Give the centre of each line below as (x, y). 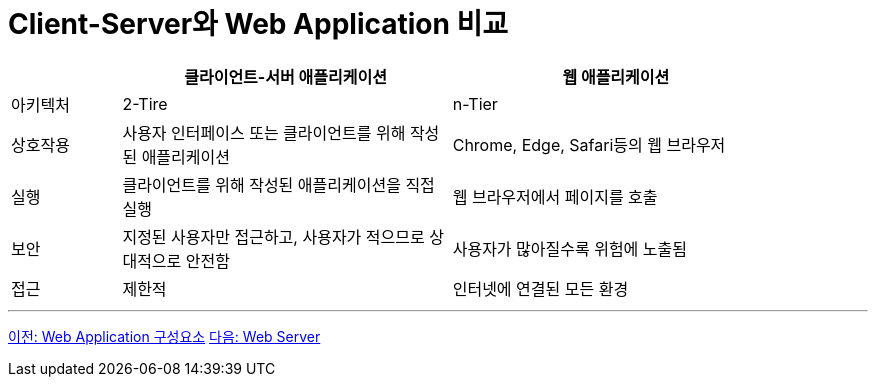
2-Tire (145, 103)
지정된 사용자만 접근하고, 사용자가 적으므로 (273, 236)
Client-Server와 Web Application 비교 (258, 24)
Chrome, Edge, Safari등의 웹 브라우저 (589, 144)
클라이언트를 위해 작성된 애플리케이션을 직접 (278, 184)
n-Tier (475, 103)
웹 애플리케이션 (616, 76)
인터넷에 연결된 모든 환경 (540, 288)
